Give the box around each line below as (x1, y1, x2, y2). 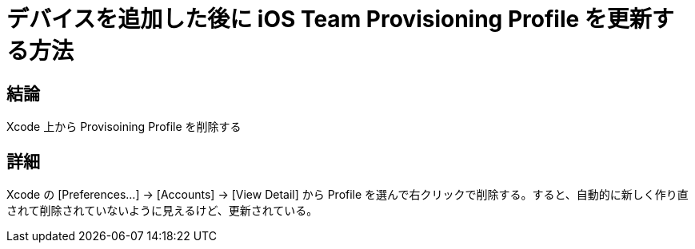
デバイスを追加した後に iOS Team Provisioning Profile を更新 (6, 6, 652, 33)
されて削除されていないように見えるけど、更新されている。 (6, 204, 318, 218)
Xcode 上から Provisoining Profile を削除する (6, 120, 242, 134)
